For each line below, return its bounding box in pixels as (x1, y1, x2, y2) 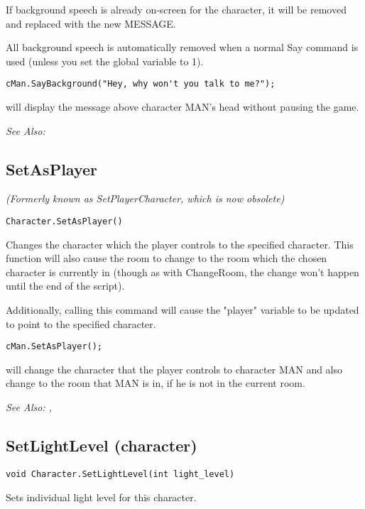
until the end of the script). (6, 278, 125, 293)
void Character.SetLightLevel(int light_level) (6, 469, 235, 479)
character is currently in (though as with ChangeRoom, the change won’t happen (6, 264, 359, 279)
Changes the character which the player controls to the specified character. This (6, 236, 354, 251)
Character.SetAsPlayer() (6, 217, 123, 227)
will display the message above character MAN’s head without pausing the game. (6, 99, 359, 114)
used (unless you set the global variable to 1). (6, 53, 204, 68)
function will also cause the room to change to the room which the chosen (6, 251, 327, 266)
